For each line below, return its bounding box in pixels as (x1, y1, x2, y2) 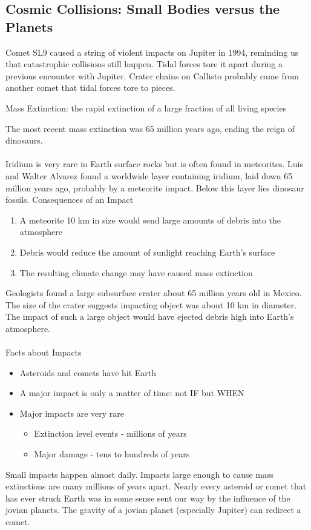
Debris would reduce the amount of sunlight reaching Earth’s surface (19, 245, 275, 258)
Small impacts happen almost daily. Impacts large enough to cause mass (5, 468, 274, 480)
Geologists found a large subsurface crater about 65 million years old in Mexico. (5, 287, 302, 299)
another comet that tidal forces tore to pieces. (5, 81, 175, 94)
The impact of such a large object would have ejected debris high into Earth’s (5, 310, 294, 323)
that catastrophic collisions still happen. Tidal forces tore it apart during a (5, 58, 283, 70)
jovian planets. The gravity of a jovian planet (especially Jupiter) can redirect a (5, 503, 301, 516)
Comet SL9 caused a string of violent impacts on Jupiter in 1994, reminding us (5, 45, 299, 58)
